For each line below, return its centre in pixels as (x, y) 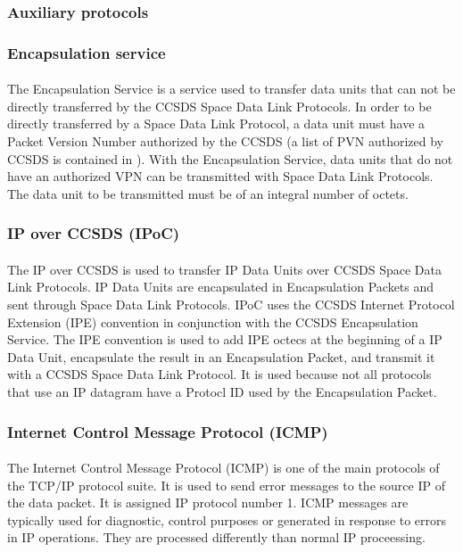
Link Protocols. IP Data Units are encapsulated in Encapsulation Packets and (221, 287)
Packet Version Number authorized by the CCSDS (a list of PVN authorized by (225, 141)
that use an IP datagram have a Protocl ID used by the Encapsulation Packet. (222, 392)
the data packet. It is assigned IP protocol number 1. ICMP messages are (208, 503)
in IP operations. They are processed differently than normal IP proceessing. (216, 537)
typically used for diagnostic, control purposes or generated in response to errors (227, 519)
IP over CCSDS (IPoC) (94, 233)
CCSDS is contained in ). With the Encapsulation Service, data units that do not (230, 158)
